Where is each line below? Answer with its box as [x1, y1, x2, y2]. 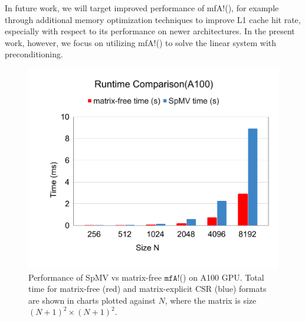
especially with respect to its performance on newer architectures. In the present [5, 25, 295, 37]
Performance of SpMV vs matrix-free [28, 271, 162, 283]
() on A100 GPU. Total [179, 271, 264, 283]
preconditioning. [5, 48, 63, 60]
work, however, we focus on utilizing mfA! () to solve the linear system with [5, 36, 277, 48]
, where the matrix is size [165, 294, 257, 306]
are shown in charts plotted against [28, 294, 156, 306]
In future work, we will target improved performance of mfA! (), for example [5, 2, 279, 14]
